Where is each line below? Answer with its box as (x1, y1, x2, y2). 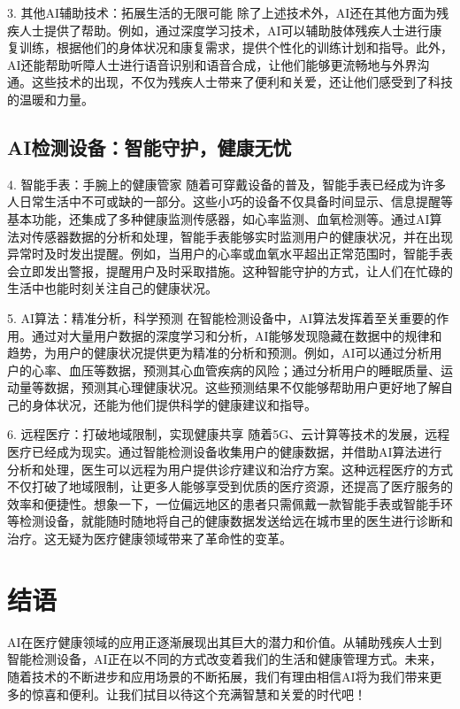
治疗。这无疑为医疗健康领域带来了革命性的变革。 (7, 529, 292, 548)
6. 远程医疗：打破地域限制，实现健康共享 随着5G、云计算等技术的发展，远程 (7, 425, 450, 443)
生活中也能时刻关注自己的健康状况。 (7, 279, 218, 297)
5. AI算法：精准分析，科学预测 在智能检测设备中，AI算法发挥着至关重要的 (7, 308, 437, 327)
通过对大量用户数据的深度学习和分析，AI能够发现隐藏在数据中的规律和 (31, 326, 442, 344)
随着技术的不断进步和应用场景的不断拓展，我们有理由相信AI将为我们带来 (7, 667, 430, 685)
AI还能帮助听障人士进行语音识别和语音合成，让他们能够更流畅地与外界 (7, 55, 418, 73)
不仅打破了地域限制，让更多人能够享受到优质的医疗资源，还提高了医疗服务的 (7, 477, 453, 496)
